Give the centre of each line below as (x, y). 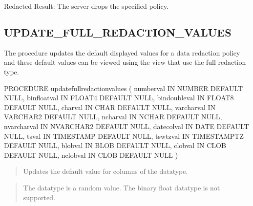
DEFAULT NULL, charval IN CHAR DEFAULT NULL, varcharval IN (110, 107)
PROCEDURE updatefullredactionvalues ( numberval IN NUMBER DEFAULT (124, 88)
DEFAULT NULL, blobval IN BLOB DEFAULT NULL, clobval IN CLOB (115, 145)
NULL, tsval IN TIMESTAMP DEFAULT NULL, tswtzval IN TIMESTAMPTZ (124, 136)
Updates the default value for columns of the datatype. (105, 171)
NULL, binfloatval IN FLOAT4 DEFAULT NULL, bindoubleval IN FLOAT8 (119, 98)
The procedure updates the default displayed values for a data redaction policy (122, 52)
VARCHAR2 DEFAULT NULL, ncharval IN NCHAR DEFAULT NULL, (113, 117)
